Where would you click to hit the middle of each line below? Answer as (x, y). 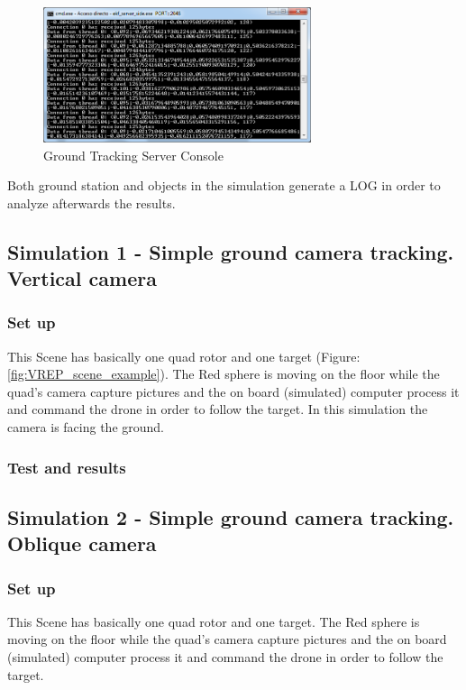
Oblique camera (82, 543)
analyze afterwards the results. (91, 202)
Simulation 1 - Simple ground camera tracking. (231, 251)
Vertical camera (82, 278)
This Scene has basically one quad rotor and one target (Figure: (184, 356)
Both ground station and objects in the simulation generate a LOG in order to (224, 185)
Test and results (67, 467)
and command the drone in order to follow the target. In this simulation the (218, 409)
